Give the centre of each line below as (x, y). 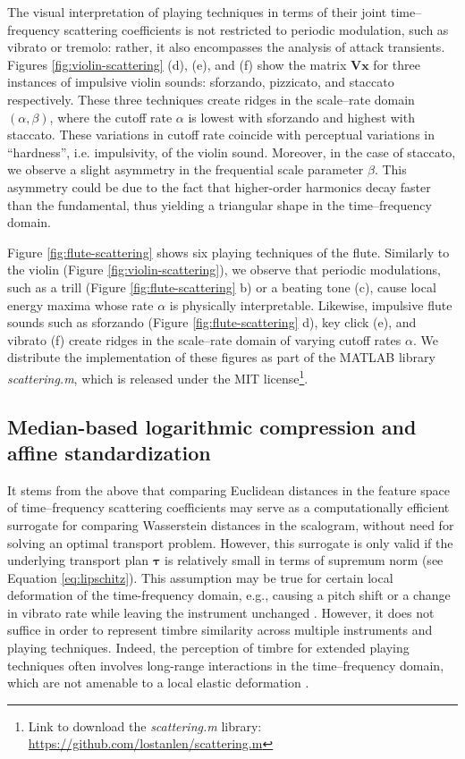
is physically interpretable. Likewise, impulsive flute (311, 304)
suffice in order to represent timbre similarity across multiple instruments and (220, 630)
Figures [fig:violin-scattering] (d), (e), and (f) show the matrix (177, 64)
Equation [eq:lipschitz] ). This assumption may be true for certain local (200, 577)
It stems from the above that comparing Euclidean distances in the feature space (228, 489)
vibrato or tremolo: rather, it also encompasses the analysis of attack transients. (226, 47)
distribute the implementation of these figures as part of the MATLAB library (221, 357)
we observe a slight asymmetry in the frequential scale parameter (186, 169)
